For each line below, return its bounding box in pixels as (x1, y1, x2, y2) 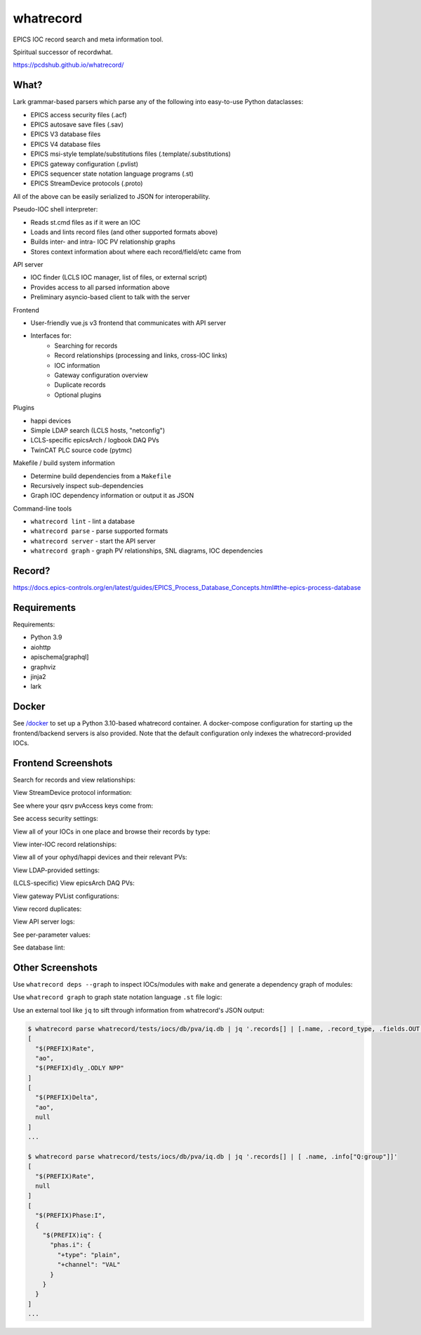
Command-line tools (13, 504, 72, 513)
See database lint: (13, 943, 65, 952)
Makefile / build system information (13, 459, 115, 467)
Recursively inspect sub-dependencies (30, 481, 144, 489)
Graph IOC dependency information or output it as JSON (30, 492, 194, 500)
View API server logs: (13, 917, 75, 926)
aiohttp (30, 643, 51, 651)
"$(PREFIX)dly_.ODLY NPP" (35, 1064, 124, 1072)
